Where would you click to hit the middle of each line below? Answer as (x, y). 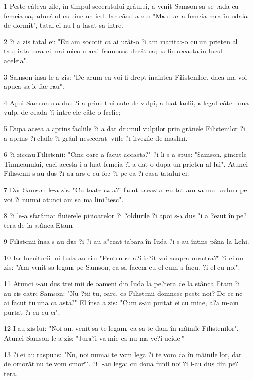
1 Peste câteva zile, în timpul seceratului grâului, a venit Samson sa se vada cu (121, 6)
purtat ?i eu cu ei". (32, 312)
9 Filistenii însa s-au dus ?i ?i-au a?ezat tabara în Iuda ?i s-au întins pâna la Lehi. (126, 241)
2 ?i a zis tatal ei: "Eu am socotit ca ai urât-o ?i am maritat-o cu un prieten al (121, 41)
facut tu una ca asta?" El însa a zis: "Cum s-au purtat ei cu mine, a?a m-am (125, 302)
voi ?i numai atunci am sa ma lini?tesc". (64, 199)
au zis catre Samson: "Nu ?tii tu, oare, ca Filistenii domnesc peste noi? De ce (119, 293)
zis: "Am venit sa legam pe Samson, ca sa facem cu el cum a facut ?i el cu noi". (122, 267)
